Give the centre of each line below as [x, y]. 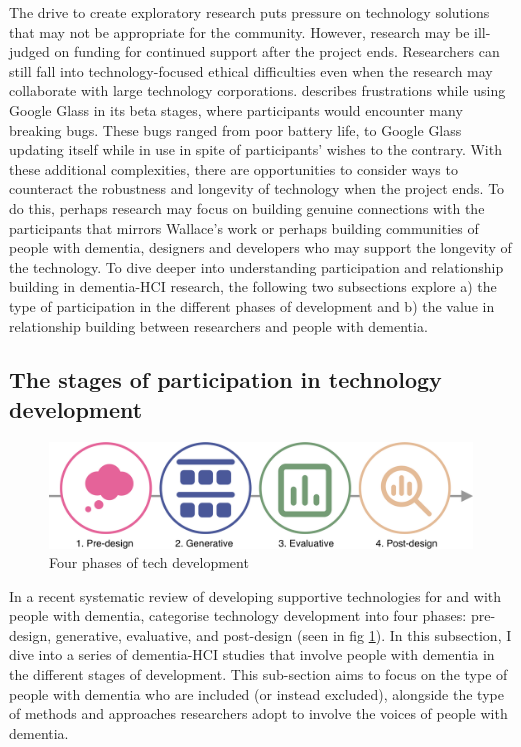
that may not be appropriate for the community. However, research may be [239, 31]
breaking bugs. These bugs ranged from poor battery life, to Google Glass [235, 129]
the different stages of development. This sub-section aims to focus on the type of [258, 674]
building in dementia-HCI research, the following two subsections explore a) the [253, 286]
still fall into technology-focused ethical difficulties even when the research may [251, 70]
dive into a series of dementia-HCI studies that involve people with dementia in [252, 654]
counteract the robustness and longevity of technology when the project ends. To [257, 188]
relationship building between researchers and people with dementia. [218, 325]
